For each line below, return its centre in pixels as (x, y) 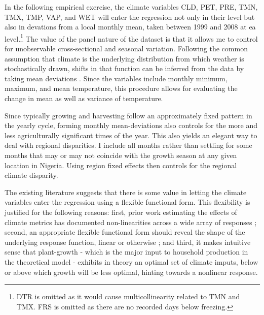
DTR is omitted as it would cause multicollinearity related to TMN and (128, 296)
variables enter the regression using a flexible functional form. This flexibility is (127, 202)
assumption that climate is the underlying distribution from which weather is (124, 58)
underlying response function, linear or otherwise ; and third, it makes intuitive (128, 242)
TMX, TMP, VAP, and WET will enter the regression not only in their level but (130, 17)
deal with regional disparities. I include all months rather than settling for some (128, 145)
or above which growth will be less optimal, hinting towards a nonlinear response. (131, 272)
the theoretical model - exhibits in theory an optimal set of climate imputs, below (131, 261)
